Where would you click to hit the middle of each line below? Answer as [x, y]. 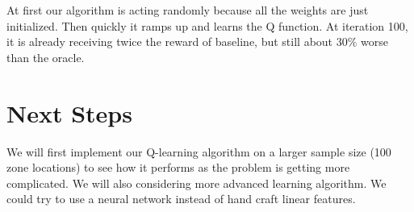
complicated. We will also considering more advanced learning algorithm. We [197, 183]
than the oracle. [46, 57]
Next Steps [69, 112]
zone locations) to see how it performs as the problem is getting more [178, 167]
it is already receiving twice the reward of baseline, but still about [170, 42]
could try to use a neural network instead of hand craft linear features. [181, 199]
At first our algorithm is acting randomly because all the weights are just [188, 10]
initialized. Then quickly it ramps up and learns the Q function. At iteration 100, [207, 25]
